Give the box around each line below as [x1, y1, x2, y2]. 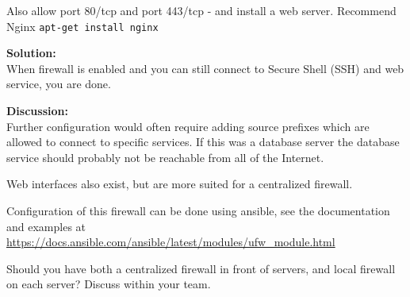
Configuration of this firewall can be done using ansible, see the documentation [6, 202, 390, 218]
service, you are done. [6, 75, 111, 92]
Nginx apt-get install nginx [6, 17, 159, 34]
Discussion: [6, 102, 68, 119]
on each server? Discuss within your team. [6, 276, 211, 292]
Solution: [6, 44, 56, 61]
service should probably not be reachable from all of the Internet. [6, 148, 324, 165]
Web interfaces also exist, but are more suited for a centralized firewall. [6, 175, 353, 192]
